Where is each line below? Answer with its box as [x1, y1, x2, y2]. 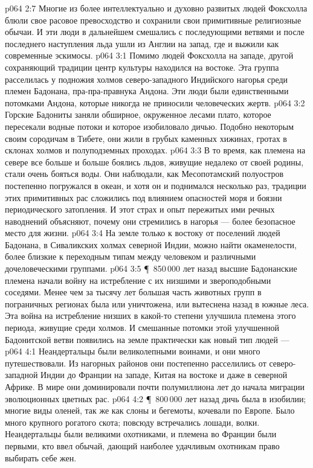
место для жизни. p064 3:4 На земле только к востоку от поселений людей [5, 226, 280, 239]
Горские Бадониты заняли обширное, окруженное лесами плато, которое [5, 108, 271, 121]
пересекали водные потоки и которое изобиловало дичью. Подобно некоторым [5, 120, 294, 132]
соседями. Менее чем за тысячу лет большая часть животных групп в [5, 286, 262, 298]
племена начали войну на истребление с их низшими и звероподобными [5, 274, 271, 286]
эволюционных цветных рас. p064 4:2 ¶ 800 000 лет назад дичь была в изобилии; [5, 392, 306, 405]
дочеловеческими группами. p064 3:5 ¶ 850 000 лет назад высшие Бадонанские [5, 262, 297, 275]
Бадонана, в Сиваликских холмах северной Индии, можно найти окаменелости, [5, 238, 297, 251]
